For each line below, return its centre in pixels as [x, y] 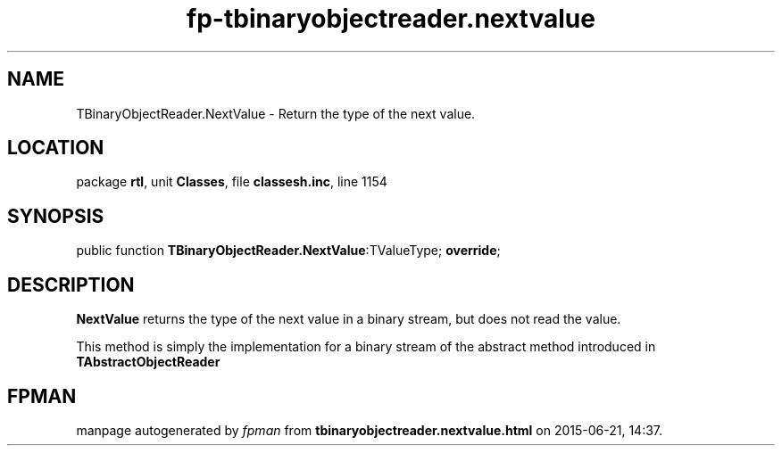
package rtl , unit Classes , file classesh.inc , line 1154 [232, 182]
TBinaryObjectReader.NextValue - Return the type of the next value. [276, 113]
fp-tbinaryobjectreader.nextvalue [391, 19]
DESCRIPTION [71, 284]
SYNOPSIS [56, 216]
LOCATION [56, 148]
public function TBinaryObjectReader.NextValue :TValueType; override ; [288, 251]
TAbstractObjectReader [148, 362]
